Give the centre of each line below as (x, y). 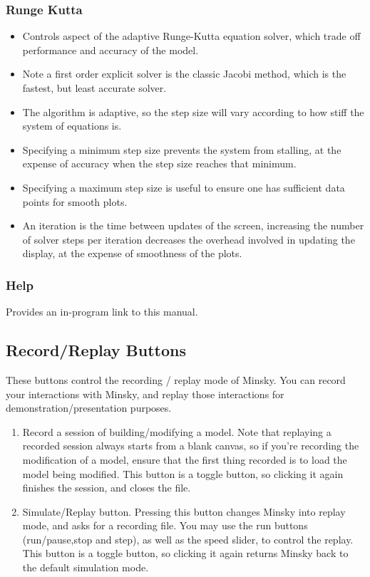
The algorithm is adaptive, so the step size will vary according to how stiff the (193, 111)
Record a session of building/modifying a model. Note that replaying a (177, 431)
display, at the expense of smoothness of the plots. (132, 253)
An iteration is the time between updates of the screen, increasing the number (193, 225)
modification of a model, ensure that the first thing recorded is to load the (185, 459)
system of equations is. (72, 126)
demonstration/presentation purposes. (89, 408)
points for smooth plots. (75, 201)
